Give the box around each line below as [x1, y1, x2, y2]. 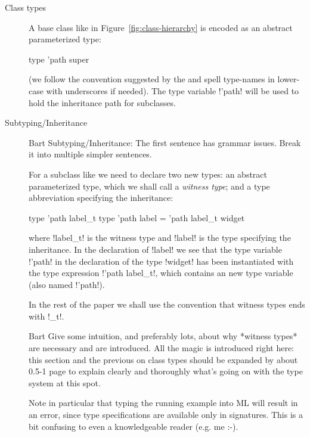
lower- [277, 73, 300, 85]
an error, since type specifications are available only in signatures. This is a [29, 408, 303, 421]
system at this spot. [29, 376, 101, 389]
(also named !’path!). [29, 278, 105, 290]
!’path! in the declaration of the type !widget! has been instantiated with [29, 255, 294, 267]
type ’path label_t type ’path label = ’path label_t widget [29, 211, 245, 224]
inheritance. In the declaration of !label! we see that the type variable [29, 243, 282, 255]
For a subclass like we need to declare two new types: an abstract [29, 168, 268, 180]
